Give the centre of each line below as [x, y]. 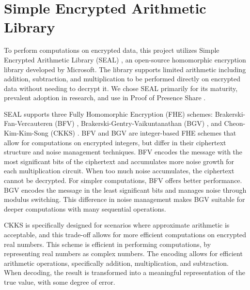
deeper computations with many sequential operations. [85, 208]
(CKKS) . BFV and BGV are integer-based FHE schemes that [143, 133]
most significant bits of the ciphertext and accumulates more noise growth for [119, 161]
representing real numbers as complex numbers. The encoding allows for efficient [123, 253]
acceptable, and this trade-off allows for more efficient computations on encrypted [125, 234]
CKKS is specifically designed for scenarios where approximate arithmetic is [117, 225]
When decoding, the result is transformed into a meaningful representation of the [125, 272]
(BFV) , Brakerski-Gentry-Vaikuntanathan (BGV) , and [138, 123]
